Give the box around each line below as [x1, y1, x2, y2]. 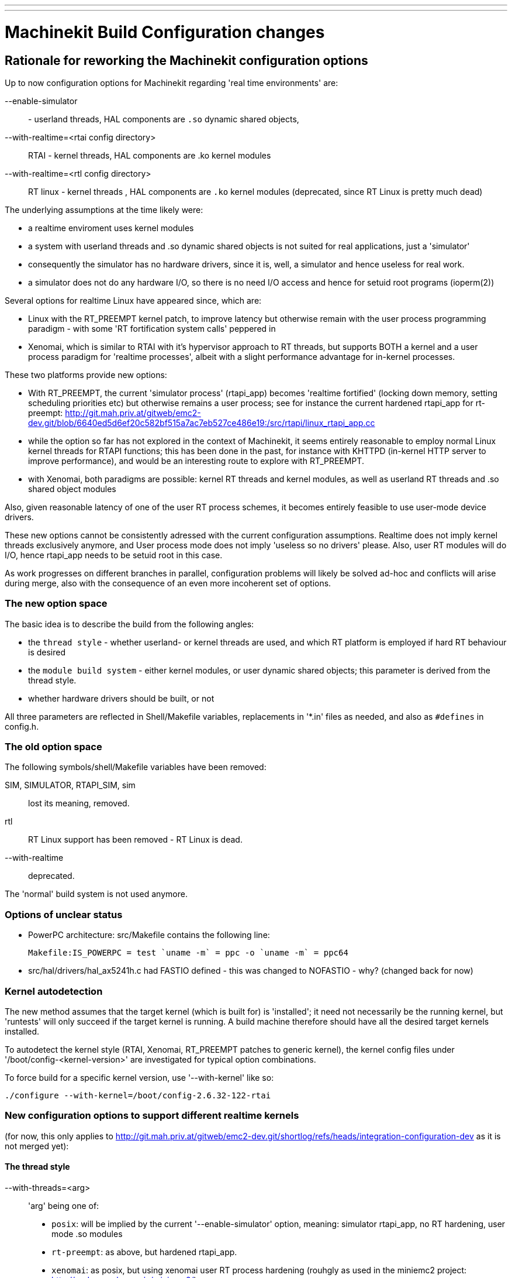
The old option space [5, 741, 102, 753]
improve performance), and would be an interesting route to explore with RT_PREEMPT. [28, 455, 364, 466]
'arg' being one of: [28, 1200, 99, 1211]
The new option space [5, 597, 108, 610]
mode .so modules [51, 1228, 123, 1239]
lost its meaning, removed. [28, 798, 130, 809]
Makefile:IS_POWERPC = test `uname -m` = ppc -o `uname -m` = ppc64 [28, 948, 348, 958]
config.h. [5, 721, 39, 731]
